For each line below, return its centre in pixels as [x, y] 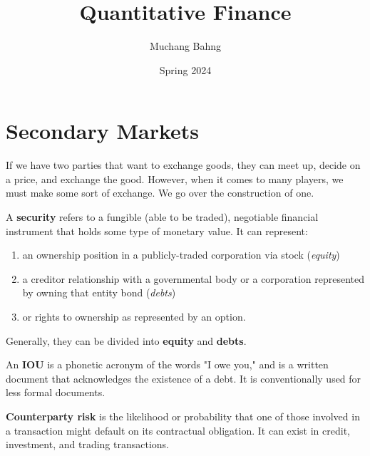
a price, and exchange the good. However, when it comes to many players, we [175, 178]
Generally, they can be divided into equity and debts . [126, 340]
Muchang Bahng [185, 46]
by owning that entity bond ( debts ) [99, 292]
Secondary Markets [103, 131]
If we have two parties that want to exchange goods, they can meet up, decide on [183, 165]
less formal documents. [56, 392]
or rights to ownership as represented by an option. [134, 316]
